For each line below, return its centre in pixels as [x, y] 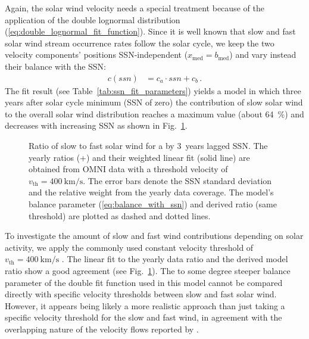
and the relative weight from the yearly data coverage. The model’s [151, 192]
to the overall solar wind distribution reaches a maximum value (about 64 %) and [154, 113]
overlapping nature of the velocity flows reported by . [102, 329]
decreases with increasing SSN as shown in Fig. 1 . [96, 125]
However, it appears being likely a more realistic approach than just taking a [145, 305]
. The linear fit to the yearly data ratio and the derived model [175, 259]
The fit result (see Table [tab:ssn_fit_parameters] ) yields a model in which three [153, 90]
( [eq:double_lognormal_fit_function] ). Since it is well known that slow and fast [150, 31]
